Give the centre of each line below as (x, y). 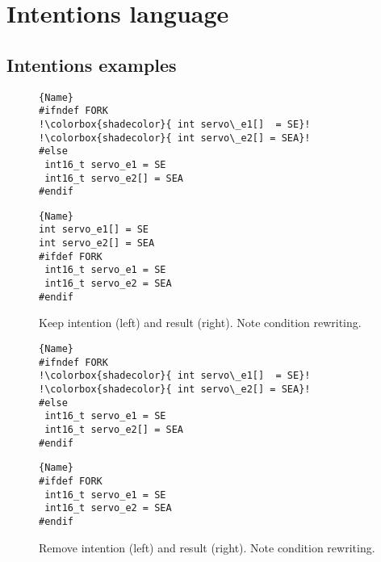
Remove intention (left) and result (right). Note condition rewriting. (207, 547)
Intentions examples (92, 64)
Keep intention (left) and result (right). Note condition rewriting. (200, 323)
